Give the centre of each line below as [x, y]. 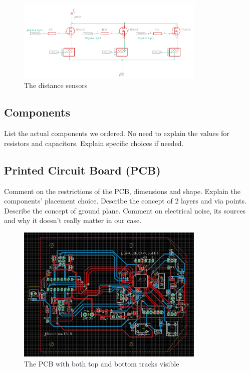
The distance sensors [56, 85]
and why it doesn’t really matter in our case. [73, 220]
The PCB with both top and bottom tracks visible [102, 363]
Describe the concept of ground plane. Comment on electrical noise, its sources [125, 210]
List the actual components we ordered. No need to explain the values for [117, 133]
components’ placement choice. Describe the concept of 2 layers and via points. [125, 201]
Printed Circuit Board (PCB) [82, 170]
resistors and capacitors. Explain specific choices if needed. [94, 143]
